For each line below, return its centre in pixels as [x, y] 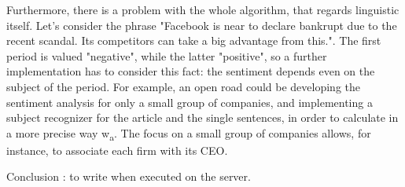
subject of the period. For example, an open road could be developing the [183, 86]
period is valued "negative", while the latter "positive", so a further [167, 55]
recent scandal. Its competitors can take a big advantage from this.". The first [194, 40]
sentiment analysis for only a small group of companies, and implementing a [190, 102]
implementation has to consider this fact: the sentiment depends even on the [191, 71]
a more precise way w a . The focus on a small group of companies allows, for [189, 134]
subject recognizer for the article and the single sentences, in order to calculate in [202, 117]
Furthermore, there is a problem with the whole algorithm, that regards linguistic [203, 9]
